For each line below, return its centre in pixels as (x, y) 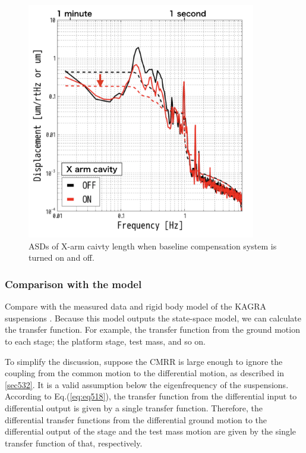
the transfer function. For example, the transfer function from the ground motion (152, 329)
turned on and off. (61, 257)
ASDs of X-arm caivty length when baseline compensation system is (153, 246)
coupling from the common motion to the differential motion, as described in (145, 373)
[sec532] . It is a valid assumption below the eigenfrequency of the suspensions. (147, 384)
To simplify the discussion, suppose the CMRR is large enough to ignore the (144, 361)
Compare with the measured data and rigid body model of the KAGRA (135, 306)
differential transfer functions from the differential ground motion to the (136, 419)
